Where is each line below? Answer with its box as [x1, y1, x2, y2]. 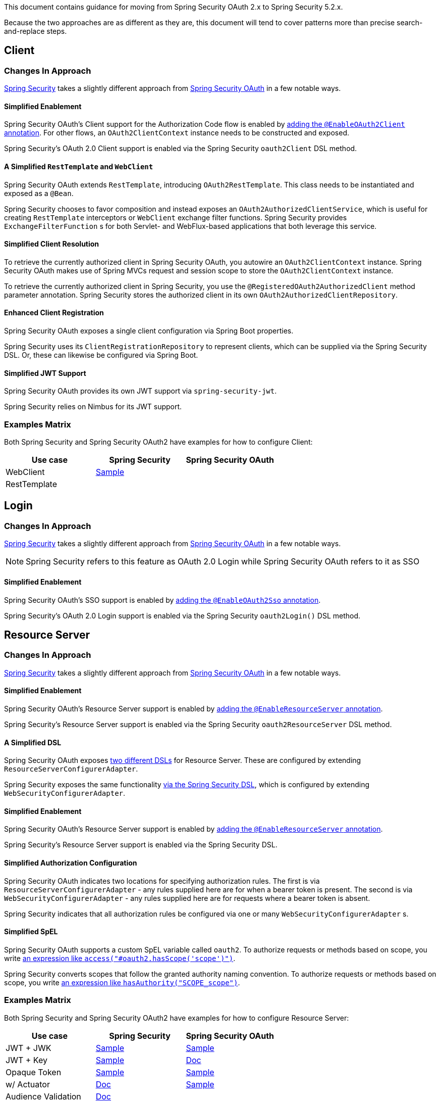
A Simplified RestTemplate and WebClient [4, 162, 153, 171]
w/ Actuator [6, 1079, 50, 1089]
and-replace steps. [4, 27, 67, 35]
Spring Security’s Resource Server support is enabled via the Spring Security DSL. [4, 840, 278, 849]
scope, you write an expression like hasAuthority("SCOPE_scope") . [4, 978, 240, 987]
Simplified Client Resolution [4, 239, 99, 249]
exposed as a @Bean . [4, 188, 74, 198]
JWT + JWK [6, 1042, 51, 1053]
